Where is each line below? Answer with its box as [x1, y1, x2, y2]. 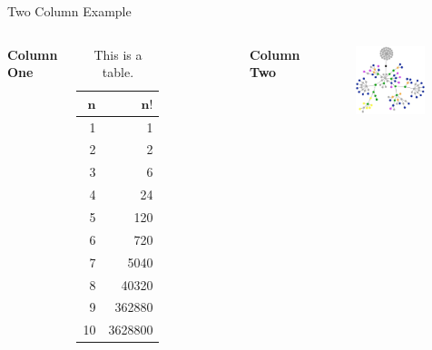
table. [102, 63, 134, 82]
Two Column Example [7, 2, 132, 20]
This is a [93, 44, 142, 63]
